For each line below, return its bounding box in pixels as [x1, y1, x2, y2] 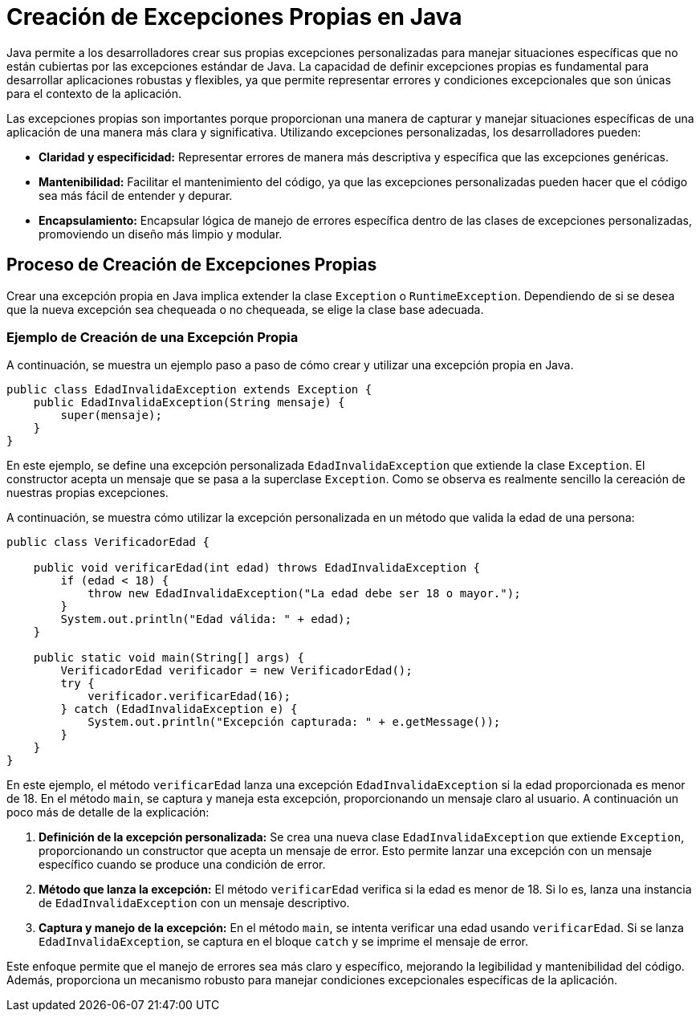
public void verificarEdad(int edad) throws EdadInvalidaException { [33, 561, 481, 575]
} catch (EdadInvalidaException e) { [60, 702, 298, 716]
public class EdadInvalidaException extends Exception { [6, 383, 372, 397]
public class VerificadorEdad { [6, 535, 210, 549]
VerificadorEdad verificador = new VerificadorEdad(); [60, 664, 413, 678]
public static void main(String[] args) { [33, 651, 304, 665]
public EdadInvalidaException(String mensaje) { [33, 396, 345, 409]
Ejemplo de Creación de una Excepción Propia [6, 328, 299, 345]
